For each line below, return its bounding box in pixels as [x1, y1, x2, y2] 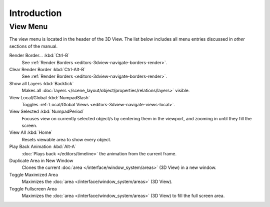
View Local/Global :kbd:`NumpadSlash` [9, 94, 90, 100]
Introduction [9, 8, 62, 19]
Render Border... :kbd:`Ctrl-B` [9, 53, 70, 59]
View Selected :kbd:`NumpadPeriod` [9, 108, 84, 115]
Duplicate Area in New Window [9, 158, 73, 164]
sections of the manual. [9, 43, 57, 49]
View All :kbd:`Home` [9, 129, 52, 135]
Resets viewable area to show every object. [21, 136, 111, 142]
